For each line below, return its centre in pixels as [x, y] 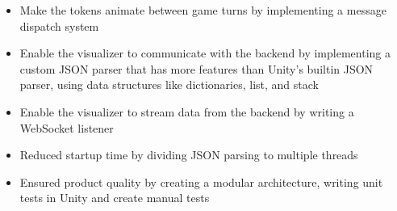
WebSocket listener [67, 127]
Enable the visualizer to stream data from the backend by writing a [187, 111]
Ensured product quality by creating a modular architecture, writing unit [201, 181]
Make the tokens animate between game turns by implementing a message [203, 10]
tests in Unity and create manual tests [115, 198]
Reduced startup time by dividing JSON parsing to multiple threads [189, 155]
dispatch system [59, 25]
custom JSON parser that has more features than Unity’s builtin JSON [196, 68]
